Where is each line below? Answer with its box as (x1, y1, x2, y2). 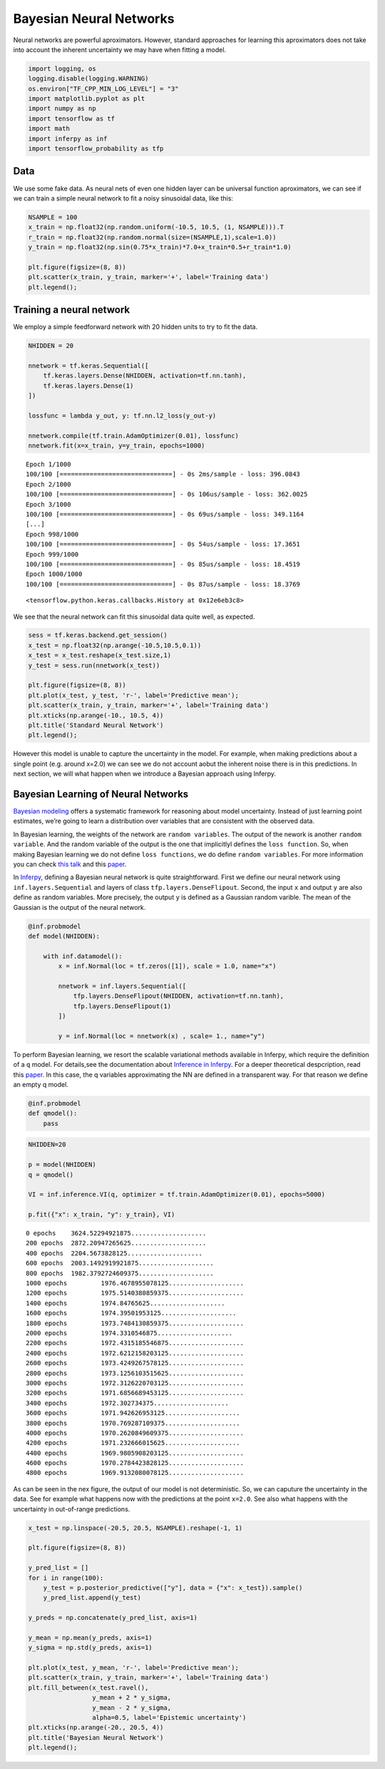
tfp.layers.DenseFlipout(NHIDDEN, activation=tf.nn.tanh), (73, 992, 284, 1000)
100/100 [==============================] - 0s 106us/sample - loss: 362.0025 (26, 490, 308, 499)
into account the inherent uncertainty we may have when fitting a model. (13, 45, 227, 54)
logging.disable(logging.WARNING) (28, 75, 149, 83)
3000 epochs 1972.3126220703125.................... (26, 1379, 244, 1387)
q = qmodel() (28, 1170, 74, 1179)
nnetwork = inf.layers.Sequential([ (58, 982, 187, 990)
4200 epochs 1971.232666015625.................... (26, 1439, 240, 1447)
